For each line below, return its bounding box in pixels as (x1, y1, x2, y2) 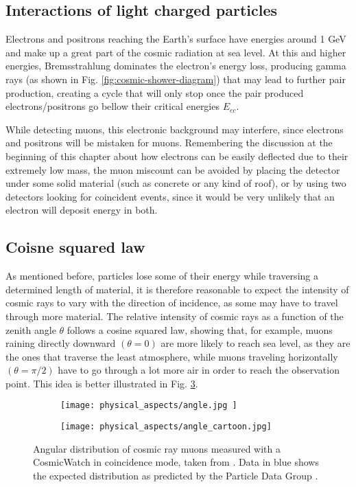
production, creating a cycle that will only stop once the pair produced (5, 85, 304, 100)
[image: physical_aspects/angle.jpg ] (60, 400, 237, 411)
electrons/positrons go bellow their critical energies (5, 99, 219, 113)
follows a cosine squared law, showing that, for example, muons (67, 322, 333, 337)
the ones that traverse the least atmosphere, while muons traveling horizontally (5, 349, 338, 363)
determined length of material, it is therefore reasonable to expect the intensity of (5, 282, 349, 296)
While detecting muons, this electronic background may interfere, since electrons (5, 122, 344, 136)
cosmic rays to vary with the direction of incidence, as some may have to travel (5, 295, 338, 310)
